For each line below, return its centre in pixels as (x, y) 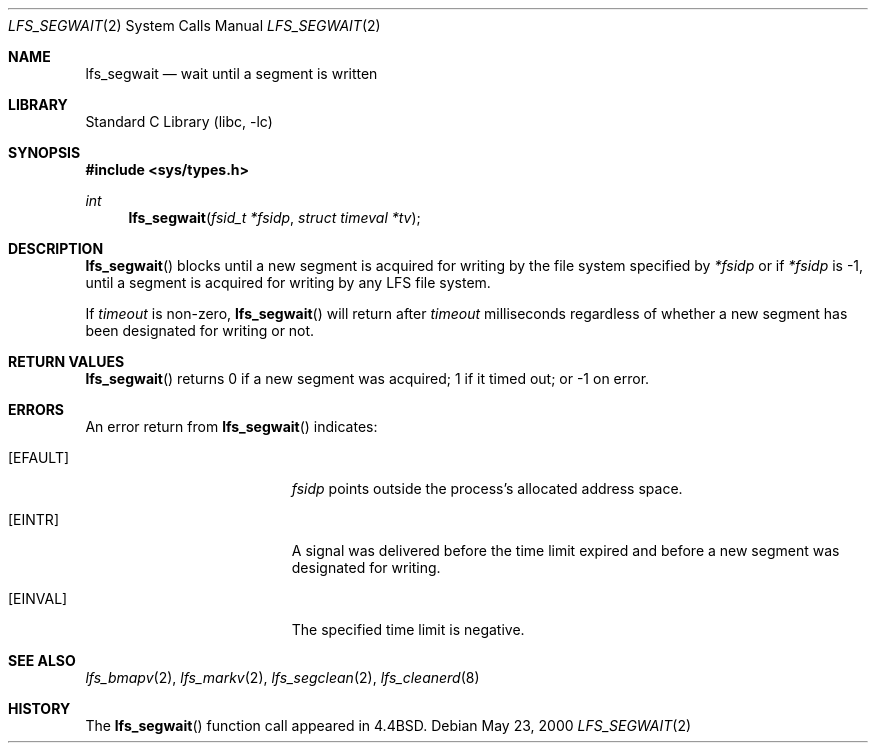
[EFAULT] (39, 457)
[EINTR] (33, 519)
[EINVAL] (38, 598)
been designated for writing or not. (200, 330)
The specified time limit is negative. (408, 629)
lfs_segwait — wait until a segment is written (231, 73)
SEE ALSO (42, 660)
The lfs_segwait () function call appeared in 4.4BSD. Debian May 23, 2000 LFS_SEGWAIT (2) (388, 725)
